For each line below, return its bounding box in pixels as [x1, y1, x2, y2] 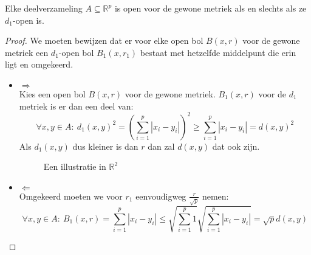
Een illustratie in [43, 160, 106, 173]
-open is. [12, 13, 44, 26]
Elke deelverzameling [5, 2, 83, 14]
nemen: [202, 189, 229, 202]
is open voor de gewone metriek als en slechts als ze [114, 2, 307, 14]
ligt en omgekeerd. [5, 58, 73, 71]
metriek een [5, 46, 49, 58]
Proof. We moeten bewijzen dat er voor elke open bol [5, 34, 203, 47]
